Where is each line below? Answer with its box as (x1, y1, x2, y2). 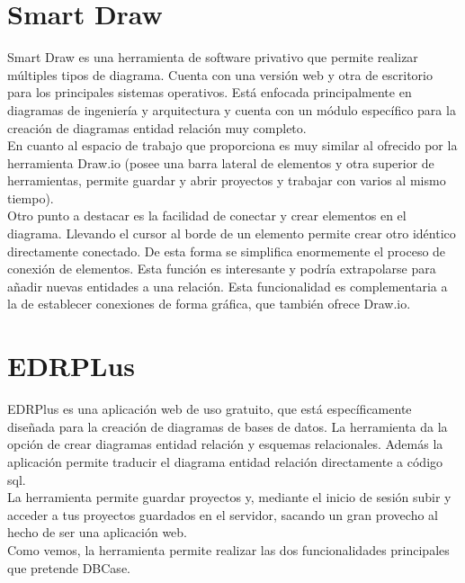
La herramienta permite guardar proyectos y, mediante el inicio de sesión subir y (7, 488, 452, 507)
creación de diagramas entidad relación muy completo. (7, 118, 307, 137)
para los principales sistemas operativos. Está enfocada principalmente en (7, 83, 412, 102)
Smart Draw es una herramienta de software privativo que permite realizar (7, 48, 418, 67)
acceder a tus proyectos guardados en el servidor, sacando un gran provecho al (7, 505, 438, 524)
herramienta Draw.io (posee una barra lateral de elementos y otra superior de (7, 153, 434, 172)
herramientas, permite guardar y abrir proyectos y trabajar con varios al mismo (7, 171, 446, 190)
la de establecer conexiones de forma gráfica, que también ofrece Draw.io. (7, 294, 411, 313)
